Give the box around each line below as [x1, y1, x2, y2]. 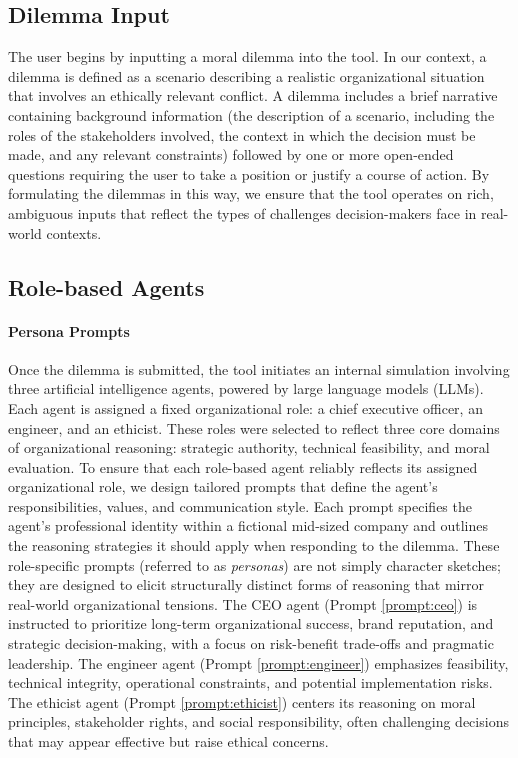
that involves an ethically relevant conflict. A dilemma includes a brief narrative [8, 85, 498, 106]
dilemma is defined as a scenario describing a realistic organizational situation [8, 65, 485, 86]
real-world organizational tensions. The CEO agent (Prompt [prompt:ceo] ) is [8, 593, 478, 614]
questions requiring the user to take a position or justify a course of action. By [8, 163, 490, 184]
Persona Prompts [8, 320, 130, 341]
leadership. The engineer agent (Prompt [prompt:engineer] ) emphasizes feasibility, [8, 652, 509, 673]
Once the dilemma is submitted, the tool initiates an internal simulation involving [8, 358, 510, 379]
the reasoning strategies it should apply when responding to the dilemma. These [8, 535, 500, 556]
